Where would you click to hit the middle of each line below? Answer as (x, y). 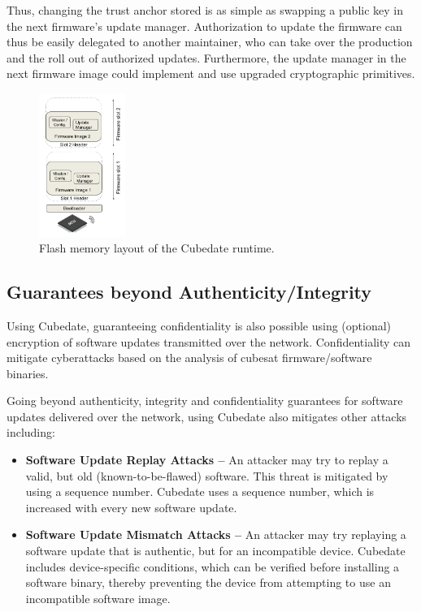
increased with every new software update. (131, 507)
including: (31, 432)
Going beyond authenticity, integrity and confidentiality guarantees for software (205, 401)
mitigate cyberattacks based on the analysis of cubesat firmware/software (189, 358)
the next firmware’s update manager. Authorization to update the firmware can (204, 26)
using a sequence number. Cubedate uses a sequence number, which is (200, 491)
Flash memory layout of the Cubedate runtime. (157, 248)
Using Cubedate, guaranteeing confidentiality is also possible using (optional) (199, 325)
